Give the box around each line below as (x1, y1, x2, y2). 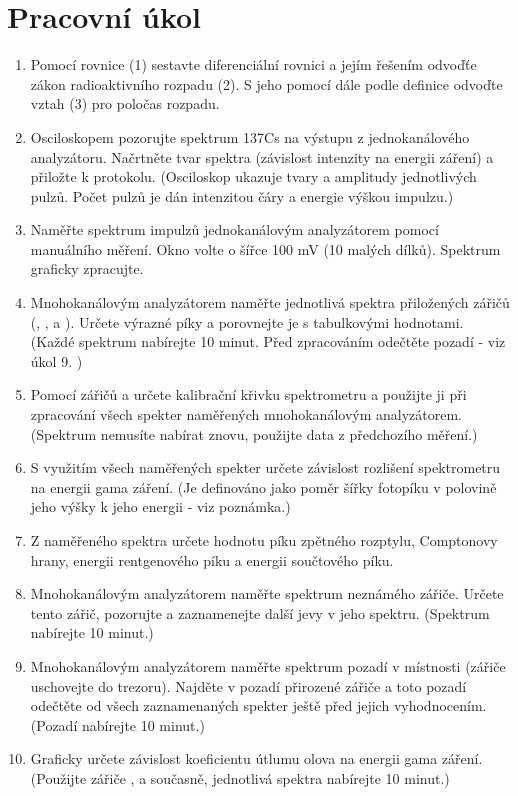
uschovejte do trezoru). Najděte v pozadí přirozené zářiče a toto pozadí (30, 675, 467, 696)
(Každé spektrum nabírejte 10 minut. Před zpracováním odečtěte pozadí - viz (30, 331, 506, 352)
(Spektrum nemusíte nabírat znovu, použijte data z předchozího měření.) (30, 423, 478, 444)
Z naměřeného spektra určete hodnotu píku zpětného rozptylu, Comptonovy (30, 530, 498, 550)
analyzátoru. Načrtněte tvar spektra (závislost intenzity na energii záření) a (30, 146, 494, 167)
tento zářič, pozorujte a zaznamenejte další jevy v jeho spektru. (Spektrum (30, 602, 490, 623)
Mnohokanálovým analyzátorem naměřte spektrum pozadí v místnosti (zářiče (30, 655, 506, 676)
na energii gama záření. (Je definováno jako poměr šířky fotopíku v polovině (30, 476, 497, 497)
